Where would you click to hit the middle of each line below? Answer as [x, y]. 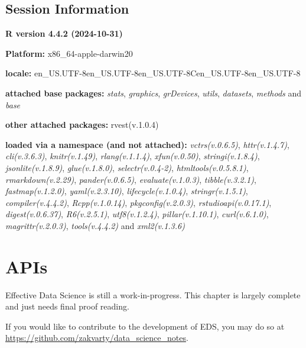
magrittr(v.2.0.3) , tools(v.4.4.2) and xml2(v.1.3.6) [95, 225]
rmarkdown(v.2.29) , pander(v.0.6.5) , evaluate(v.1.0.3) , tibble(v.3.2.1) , [131, 179]
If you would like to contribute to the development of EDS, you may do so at [145, 326]
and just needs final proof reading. [67, 306]
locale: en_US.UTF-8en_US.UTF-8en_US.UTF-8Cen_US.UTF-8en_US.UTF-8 [153, 73]
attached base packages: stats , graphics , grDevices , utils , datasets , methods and [154, 93]
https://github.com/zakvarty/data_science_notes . [97, 338]
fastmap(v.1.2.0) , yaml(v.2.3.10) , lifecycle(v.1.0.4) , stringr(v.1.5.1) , [127, 191]
